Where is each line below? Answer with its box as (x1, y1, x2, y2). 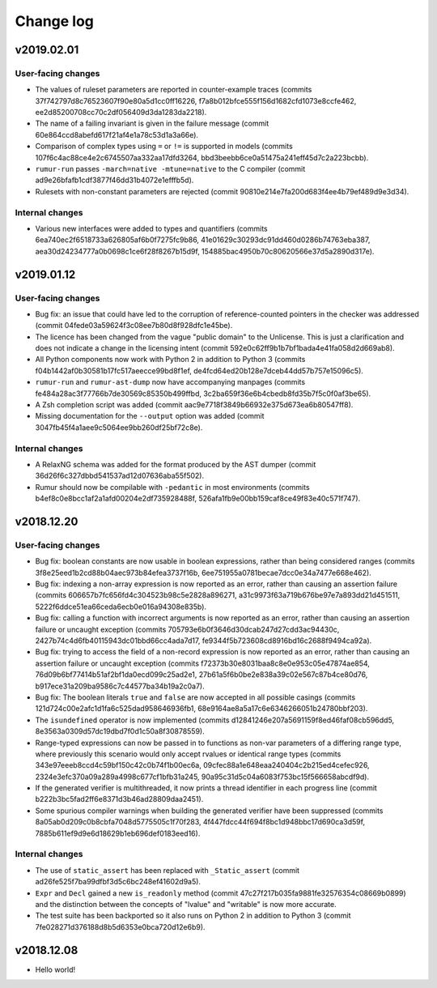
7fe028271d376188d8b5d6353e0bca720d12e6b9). (35, 922, 206, 931)
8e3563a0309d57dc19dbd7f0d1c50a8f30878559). (35, 726, 206, 736)
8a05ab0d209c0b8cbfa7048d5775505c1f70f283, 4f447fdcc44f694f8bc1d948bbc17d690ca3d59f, (35, 817, 366, 827)
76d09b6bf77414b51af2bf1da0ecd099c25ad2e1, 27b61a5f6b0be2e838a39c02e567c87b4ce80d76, (35, 670, 368, 679)
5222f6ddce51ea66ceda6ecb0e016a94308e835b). (35, 602, 206, 611)
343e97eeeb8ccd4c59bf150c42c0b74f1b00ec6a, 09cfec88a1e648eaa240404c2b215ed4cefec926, (35, 760, 370, 770)
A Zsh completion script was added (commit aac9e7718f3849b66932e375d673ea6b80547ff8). (35, 400, 354, 410)
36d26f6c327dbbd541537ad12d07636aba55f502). (35, 471, 205, 481)
